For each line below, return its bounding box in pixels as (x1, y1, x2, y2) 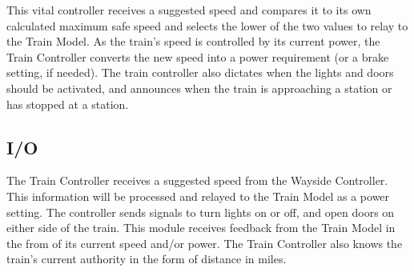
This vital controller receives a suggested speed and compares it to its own (6, 2, 372, 18)
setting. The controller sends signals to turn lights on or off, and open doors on (6, 203, 395, 220)
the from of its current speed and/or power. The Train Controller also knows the (6, 234, 403, 251)
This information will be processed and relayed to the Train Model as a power (6, 187, 390, 204)
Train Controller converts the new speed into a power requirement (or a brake (6, 48, 389, 65)
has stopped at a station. (6, 95, 129, 112)
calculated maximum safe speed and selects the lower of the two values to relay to (6, 17, 408, 34)
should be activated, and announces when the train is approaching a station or (6, 79, 392, 96)
